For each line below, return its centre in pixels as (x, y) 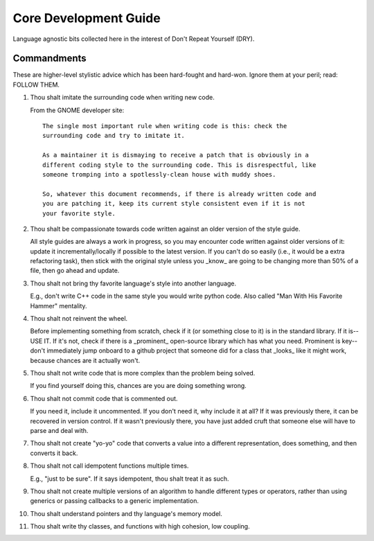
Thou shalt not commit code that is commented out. (104, 398)
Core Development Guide (87, 18)
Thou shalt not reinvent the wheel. (79, 319)
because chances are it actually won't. (85, 360)
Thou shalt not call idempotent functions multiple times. (109, 466)
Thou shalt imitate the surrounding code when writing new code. (122, 98)
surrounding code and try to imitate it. (114, 136)
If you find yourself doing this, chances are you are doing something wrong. (139, 386)
